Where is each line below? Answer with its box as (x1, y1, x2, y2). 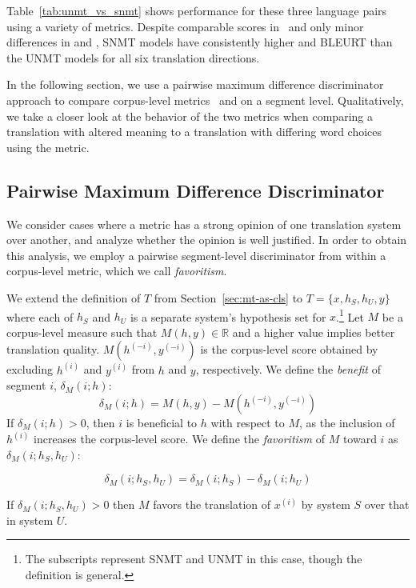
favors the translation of (153, 496, 271, 513)
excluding (6, 361, 53, 378)
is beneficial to (126, 414, 198, 430)
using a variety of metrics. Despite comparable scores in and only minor (6, 18, 364, 34)
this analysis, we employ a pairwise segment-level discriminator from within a (6, 246, 386, 263)
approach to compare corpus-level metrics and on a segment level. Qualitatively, (6, 91, 404, 108)
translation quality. (6, 341, 100, 358)
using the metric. (6, 138, 90, 155)
